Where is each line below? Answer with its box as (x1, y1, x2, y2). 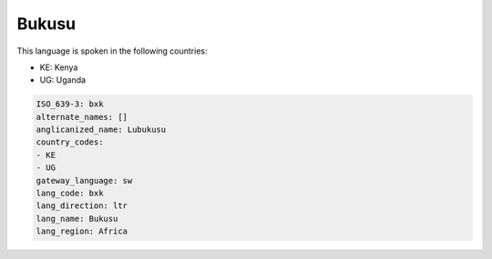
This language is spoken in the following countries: (16, 45, 208, 56)
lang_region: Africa (36, 226, 128, 236)
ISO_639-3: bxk (36, 99, 104, 109)
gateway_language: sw (36, 175, 133, 185)
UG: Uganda (39, 75, 87, 85)
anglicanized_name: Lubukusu (36, 125, 167, 135)
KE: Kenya (39, 62, 78, 73)
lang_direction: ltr (36, 201, 128, 211)
